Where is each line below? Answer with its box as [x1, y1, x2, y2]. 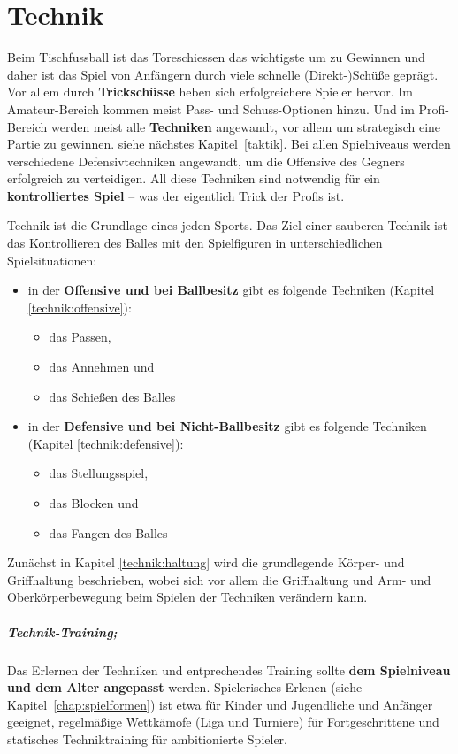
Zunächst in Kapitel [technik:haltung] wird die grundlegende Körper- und [7, 553, 405, 572]
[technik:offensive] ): [27, 297, 132, 316]
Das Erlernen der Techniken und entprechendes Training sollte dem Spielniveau [7, 660, 451, 679]
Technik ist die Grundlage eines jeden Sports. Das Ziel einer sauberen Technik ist [7, 216, 447, 235]
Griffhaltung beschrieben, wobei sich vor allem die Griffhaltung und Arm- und [7, 570, 431, 589]
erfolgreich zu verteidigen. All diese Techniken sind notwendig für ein [7, 169, 380, 188]
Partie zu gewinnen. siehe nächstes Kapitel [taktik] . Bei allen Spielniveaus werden [7, 135, 451, 153]
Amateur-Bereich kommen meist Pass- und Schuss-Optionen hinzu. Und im [7, 99, 415, 118]
